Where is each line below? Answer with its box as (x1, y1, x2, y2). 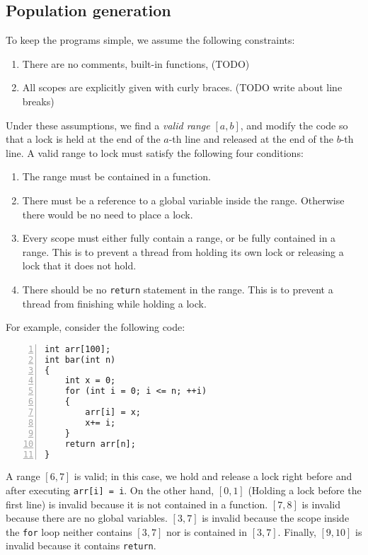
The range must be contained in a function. (22, 169, 211, 184)
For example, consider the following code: (6, 320, 185, 334)
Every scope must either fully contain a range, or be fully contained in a (22, 230, 336, 245)
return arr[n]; (64, 438, 136, 449)
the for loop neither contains (6, 524, 132, 539)
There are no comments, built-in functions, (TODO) (22, 56, 250, 71)
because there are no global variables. (6, 510, 168, 525)
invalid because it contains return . (6, 538, 156, 553)
